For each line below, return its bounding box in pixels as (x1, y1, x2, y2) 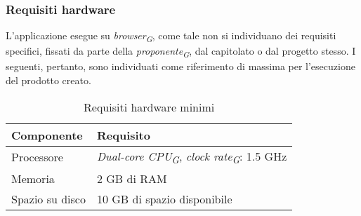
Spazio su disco (11, 190, 86, 207)
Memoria (11, 170, 55, 187)
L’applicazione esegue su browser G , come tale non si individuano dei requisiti (6, 28, 336, 45)
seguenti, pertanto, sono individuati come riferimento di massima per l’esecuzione (6, 59, 355, 74)
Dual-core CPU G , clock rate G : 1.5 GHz (96, 147, 287, 166)
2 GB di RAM (96, 170, 167, 187)
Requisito (96, 126, 150, 143)
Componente (11, 126, 83, 143)
